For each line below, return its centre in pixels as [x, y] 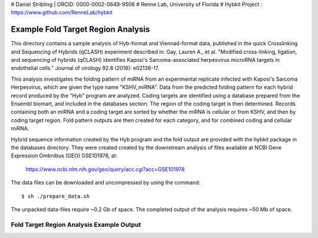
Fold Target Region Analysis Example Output [76, 224]
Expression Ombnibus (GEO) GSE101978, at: [64, 156]
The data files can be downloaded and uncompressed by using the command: [105, 183]
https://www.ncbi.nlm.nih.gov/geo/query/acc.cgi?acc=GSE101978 [105, 169]
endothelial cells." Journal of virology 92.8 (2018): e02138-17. [85, 68]
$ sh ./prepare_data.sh [56, 196]
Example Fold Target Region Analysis [80, 29]
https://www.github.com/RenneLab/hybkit [62, 12]
